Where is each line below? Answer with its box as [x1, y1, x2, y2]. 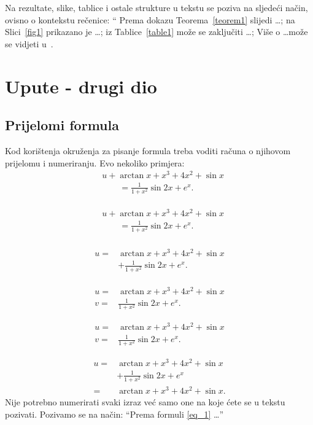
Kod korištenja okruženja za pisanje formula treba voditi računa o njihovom [5, 144, 291, 157]
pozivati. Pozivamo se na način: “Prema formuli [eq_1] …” [5, 407, 224, 420]
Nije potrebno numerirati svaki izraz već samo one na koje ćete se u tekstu [5, 396, 285, 408]
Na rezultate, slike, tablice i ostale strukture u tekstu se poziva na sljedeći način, [5, 1, 308, 14]
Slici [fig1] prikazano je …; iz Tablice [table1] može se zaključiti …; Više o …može [5, 25, 308, 38]
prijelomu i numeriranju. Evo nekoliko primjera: [5, 156, 185, 169]
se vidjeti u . [5, 37, 53, 50]
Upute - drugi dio [5, 73, 157, 98]
